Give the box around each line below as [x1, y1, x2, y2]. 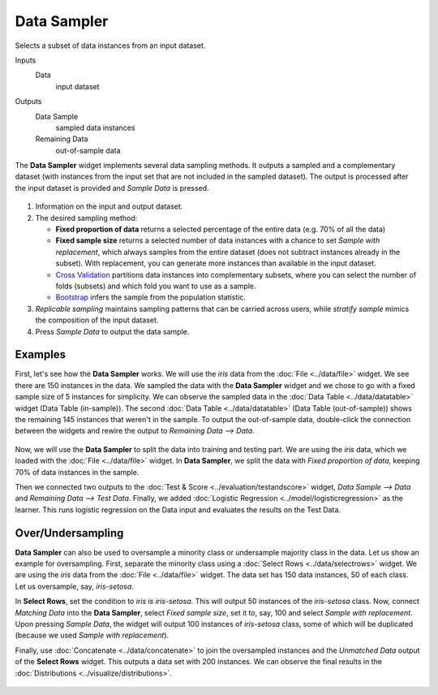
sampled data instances [55, 123, 135, 132]
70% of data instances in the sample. [15, 467, 140, 477]
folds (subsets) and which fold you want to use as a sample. [55, 281, 256, 291]
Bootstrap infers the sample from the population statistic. [55, 292, 247, 302]
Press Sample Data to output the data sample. [35, 326, 190, 336]
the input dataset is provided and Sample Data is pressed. [15, 183, 210, 192]
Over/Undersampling [15, 526, 124, 540]
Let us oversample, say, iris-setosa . [15, 581, 134, 591]
